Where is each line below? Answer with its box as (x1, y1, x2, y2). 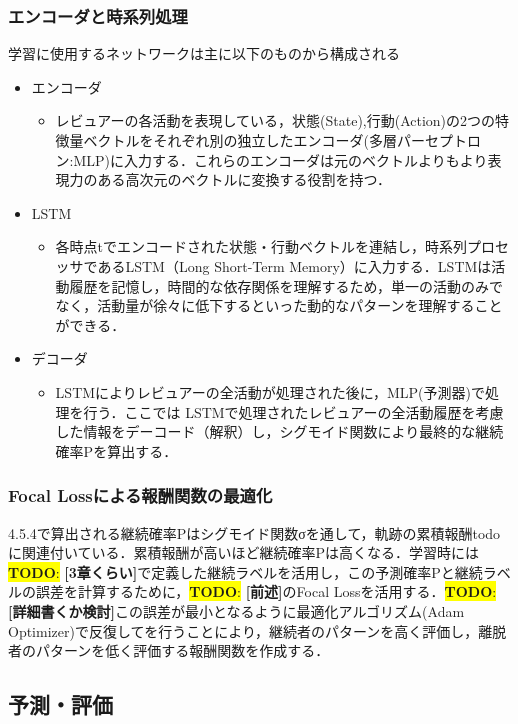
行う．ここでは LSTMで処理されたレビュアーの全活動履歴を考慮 (83, 401, 504, 422)
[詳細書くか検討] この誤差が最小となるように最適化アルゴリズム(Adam (8, 600, 465, 621)
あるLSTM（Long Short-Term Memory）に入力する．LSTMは (97, 255, 492, 276)
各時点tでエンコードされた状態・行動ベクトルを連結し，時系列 (55, 236, 468, 257)
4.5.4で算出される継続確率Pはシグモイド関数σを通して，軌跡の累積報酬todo (8, 522, 501, 543)
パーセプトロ (397, 130, 482, 150)
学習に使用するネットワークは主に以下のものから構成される (8, 43, 400, 64)
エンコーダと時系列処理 (8, 3, 188, 28)
